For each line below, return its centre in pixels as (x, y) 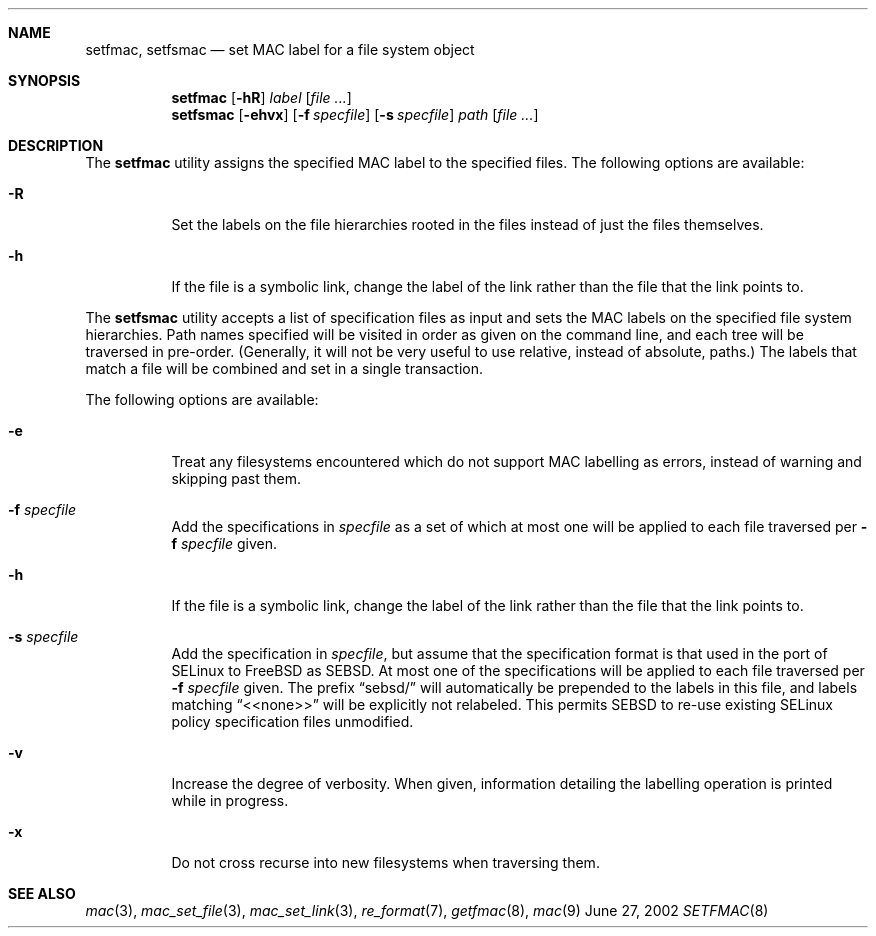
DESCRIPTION (56, 145)
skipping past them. (236, 478)
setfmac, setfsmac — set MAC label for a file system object (280, 49)
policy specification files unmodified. (292, 721)
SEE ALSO (42, 893)
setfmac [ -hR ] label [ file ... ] (261, 97)
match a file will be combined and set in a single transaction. (284, 368)
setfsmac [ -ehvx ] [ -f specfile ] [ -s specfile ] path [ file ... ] (355, 114)
